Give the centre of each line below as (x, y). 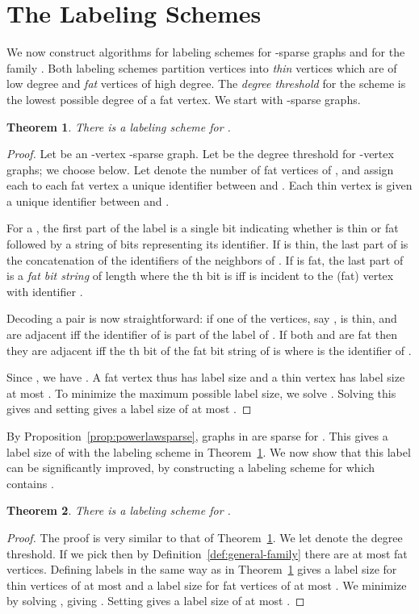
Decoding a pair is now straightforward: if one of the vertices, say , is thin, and (202, 318)
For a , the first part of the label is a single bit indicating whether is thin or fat (203, 228)
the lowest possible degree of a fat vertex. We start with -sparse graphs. (184, 99)
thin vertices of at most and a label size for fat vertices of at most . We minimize (207, 585)
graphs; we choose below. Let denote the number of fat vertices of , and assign (200, 169)
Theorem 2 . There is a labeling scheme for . (119, 510)
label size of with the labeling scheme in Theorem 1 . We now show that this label (209, 451)
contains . (30, 483)
